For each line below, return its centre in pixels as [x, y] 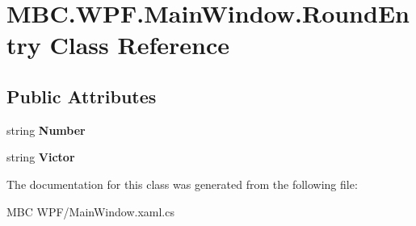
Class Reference [139, 45]
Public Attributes [82, 96]
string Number [46, 130]
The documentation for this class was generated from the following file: [182, 184]
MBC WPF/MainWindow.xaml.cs [90, 211]
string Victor [41, 157]
